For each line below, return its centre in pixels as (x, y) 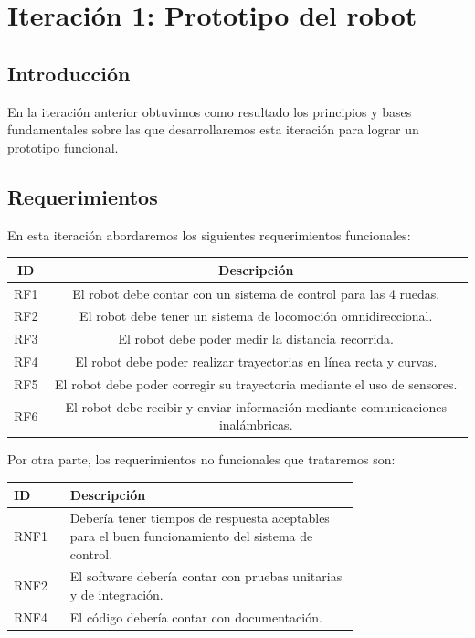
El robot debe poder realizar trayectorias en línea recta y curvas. (256, 362)
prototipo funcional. (63, 147)
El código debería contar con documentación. (196, 617)
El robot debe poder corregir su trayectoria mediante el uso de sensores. (256, 383)
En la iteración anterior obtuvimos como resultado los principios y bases (210, 111)
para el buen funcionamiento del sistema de (191, 535)
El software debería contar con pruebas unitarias (206, 576)
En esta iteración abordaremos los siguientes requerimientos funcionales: (209, 234)
